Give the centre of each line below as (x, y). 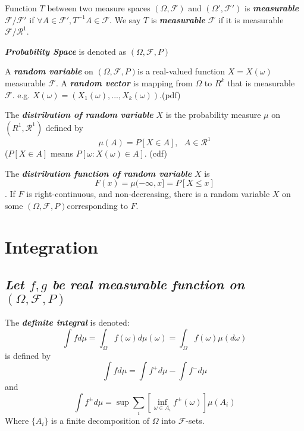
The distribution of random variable (79, 115)
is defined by (28, 355)
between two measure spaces (99, 8)
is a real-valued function (181, 71)
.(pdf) (170, 94)
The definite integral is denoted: (67, 322)
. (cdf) (156, 153)
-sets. (195, 421)
